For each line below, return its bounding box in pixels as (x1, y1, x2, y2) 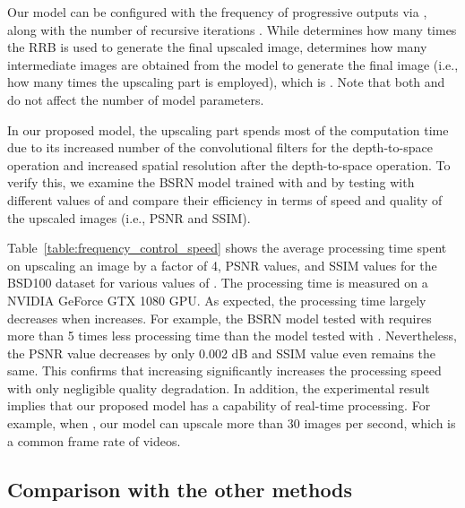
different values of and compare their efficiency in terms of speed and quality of (7, 190, 443, 209)
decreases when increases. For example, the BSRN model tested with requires (7, 308, 432, 327)
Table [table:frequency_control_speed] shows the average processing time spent (7, 238, 447, 257)
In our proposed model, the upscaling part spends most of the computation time (7, 120, 449, 139)
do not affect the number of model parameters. (7, 90, 264, 108)
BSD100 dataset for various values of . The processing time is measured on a (7, 273, 428, 292)
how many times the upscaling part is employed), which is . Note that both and (7, 73, 445, 91)
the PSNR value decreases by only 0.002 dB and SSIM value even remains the (7, 343, 436, 362)
